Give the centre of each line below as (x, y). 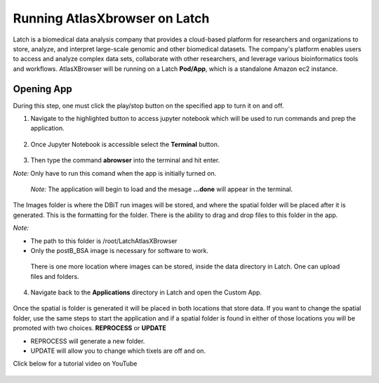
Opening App (43, 89)
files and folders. (55, 276)
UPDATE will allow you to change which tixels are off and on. (118, 351)
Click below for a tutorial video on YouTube (75, 364)
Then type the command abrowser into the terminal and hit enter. (125, 160)
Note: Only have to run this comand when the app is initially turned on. (115, 173)
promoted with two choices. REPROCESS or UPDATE (89, 328)
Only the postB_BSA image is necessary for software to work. (120, 250)
